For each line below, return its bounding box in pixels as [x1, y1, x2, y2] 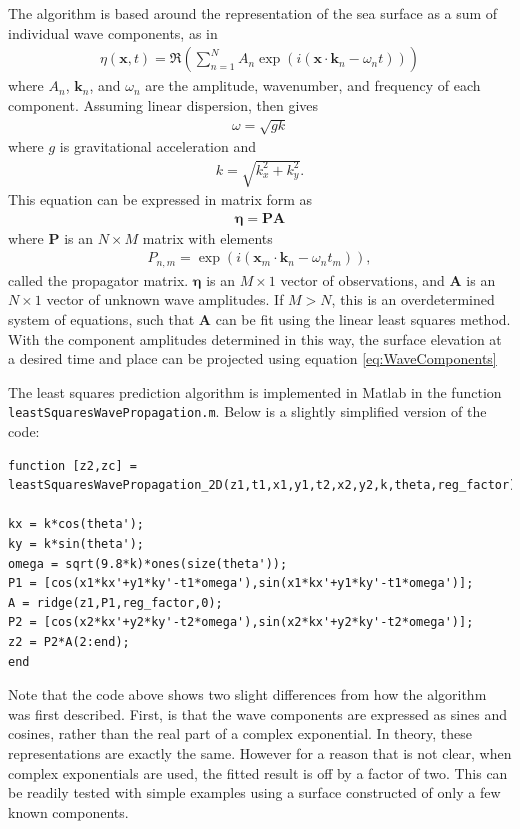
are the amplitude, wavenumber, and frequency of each [145, 75, 481, 96]
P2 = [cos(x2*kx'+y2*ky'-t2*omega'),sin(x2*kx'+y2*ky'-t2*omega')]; [8, 615, 474, 630]
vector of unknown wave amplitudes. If [46, 289, 284, 310]
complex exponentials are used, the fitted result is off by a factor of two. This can [8, 762, 508, 783]
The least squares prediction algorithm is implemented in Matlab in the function [8, 381, 502, 402]
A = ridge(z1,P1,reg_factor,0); [8, 595, 223, 610]
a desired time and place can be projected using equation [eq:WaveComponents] [8, 348, 497, 369]
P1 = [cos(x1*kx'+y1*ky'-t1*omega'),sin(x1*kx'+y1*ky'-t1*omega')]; [8, 576, 474, 591]
